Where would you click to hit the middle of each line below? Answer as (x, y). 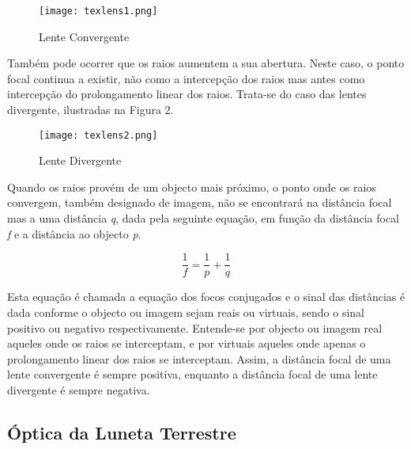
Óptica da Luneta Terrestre (122, 432)
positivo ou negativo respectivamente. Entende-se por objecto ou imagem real (195, 327)
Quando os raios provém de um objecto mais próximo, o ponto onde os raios (192, 186)
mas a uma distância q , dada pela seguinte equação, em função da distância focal (203, 218)
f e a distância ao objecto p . (74, 233)
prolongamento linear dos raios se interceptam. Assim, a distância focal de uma (199, 358)
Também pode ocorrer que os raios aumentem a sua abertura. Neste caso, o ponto (206, 63)
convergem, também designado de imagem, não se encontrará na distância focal (200, 202)
